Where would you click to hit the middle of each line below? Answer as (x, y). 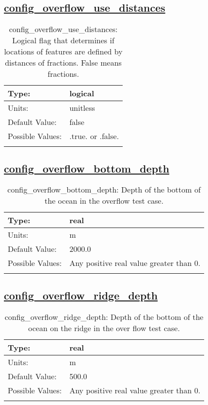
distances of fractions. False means (63, 63)
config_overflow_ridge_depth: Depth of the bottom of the (104, 317)
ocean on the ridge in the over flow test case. (104, 328)
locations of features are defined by (63, 52)
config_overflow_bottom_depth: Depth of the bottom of (104, 190)
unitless (82, 108)
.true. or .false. (94, 136)
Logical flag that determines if (63, 40)
